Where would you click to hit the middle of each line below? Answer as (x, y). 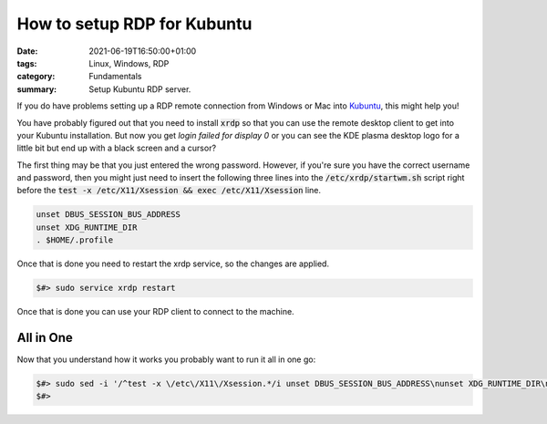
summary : (37, 89)
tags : (27, 63)
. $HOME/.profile (75, 240)
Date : (27, 51)
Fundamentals (115, 77)
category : (36, 77)
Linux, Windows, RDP (129, 63)
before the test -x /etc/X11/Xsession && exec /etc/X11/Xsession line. (169, 191)
